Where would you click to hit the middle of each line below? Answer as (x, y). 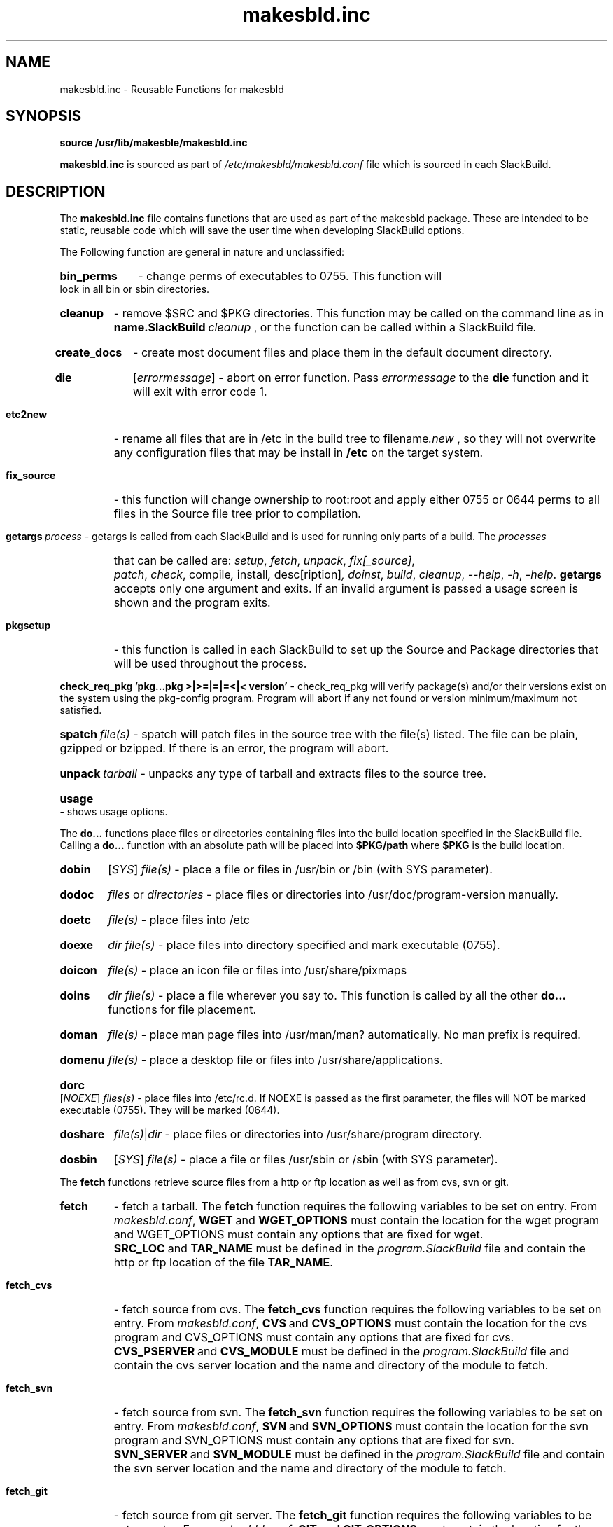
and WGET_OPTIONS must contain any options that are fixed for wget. (298, 1235)
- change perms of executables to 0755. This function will (290, 276)
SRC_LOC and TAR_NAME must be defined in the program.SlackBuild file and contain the (350, 1249)
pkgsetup (28, 626)
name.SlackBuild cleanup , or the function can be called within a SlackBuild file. (325, 327)
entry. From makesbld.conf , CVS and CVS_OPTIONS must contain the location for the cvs (351, 1324)
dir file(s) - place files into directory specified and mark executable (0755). (304, 945)
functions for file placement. (182, 1010)
